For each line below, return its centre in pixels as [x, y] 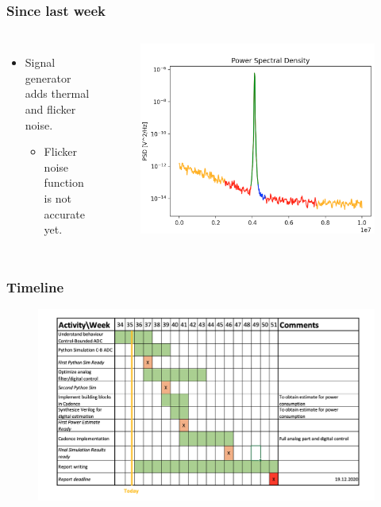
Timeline [35, 286]
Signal [40, 62]
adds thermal [57, 93]
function [64, 182]
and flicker [50, 109]
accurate [64, 213]
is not [58, 197]
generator [48, 77]
